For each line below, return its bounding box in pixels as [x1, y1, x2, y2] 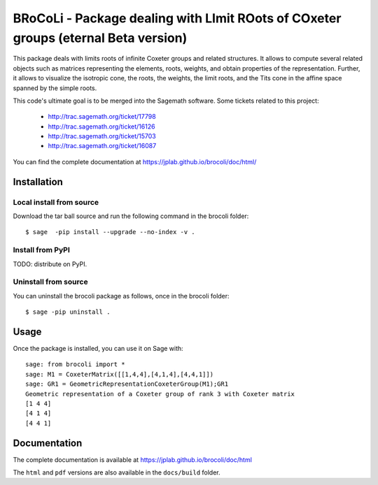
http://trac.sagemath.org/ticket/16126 [48, 122, 155, 131]
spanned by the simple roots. [13, 84, 97, 92]
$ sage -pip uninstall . [25, 308, 111, 316]
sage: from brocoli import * [25, 361, 125, 368]
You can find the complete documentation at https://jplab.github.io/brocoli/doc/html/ [13, 157, 257, 166]
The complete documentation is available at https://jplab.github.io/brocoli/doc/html [13, 455, 252, 464]
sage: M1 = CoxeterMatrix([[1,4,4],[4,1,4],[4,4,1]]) [25, 370, 213, 378]
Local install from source [13, 197, 99, 207]
